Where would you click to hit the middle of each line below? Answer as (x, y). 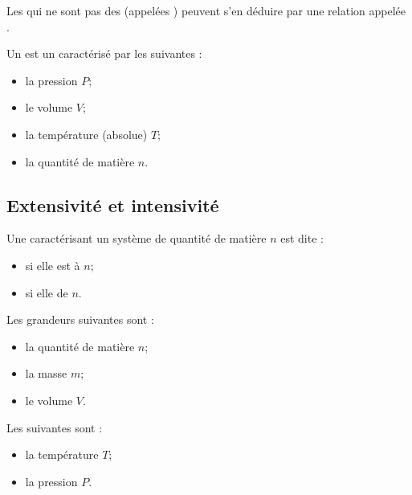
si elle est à (53, 265)
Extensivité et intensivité (113, 205)
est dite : (302, 238)
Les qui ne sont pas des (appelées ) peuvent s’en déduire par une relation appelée (206, 10)
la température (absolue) (86, 134)
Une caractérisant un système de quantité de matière (137, 238)
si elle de (47, 292)
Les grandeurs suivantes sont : (80, 319)
